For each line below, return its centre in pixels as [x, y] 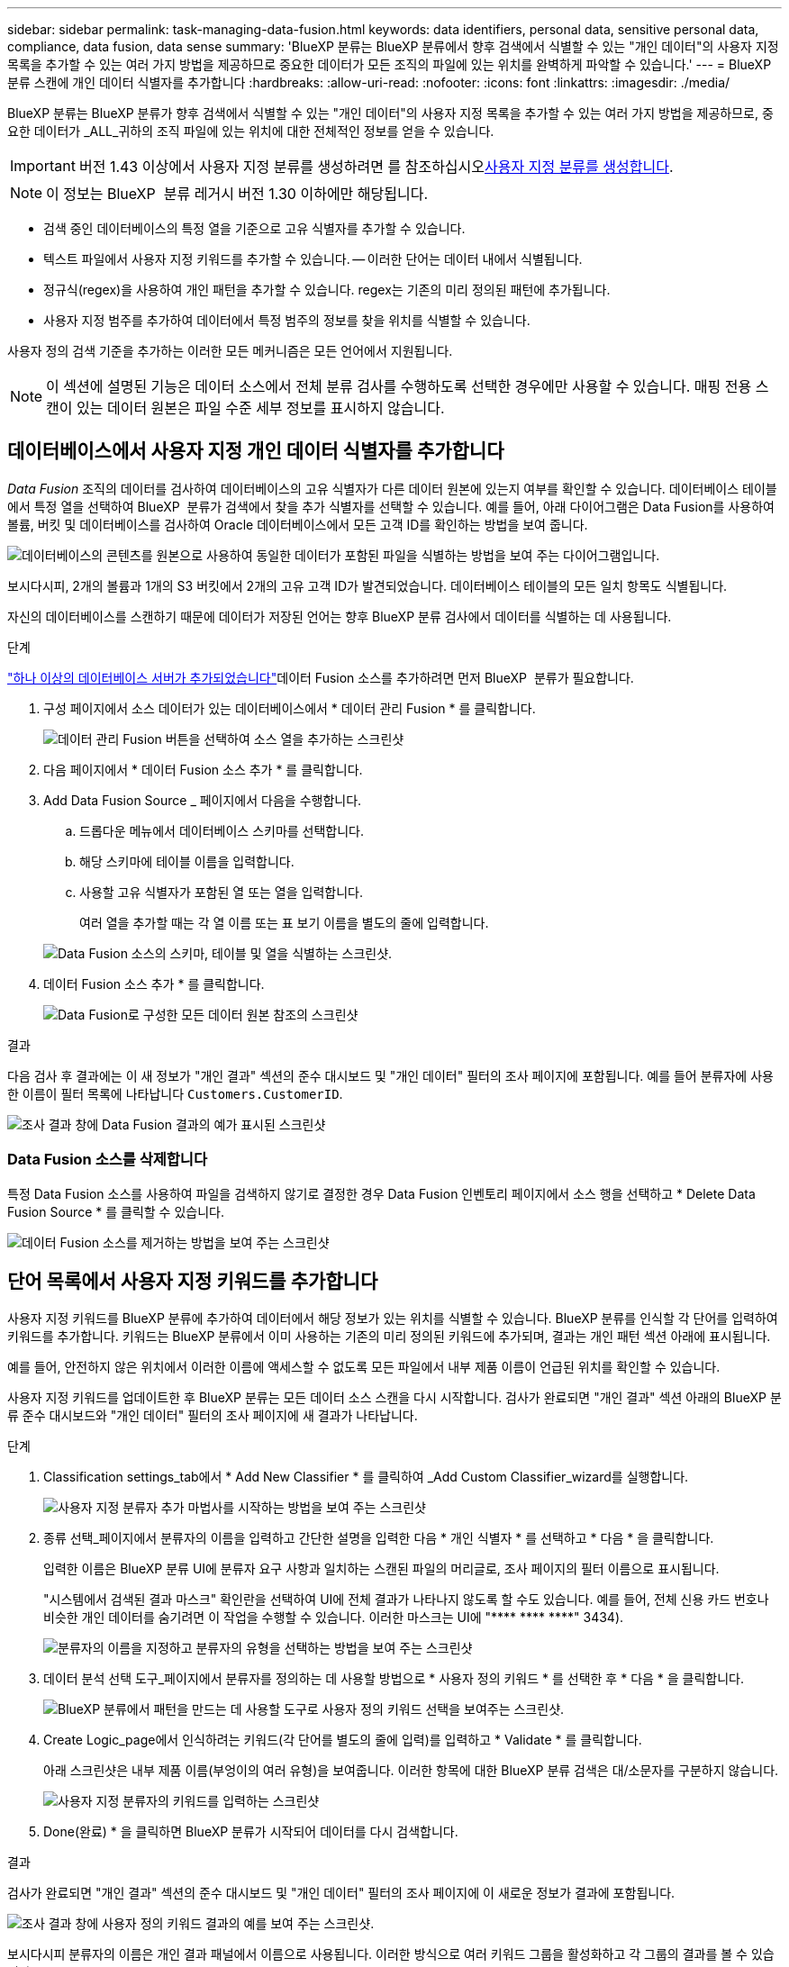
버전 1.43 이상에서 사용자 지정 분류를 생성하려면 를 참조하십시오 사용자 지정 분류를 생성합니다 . [376, 167]
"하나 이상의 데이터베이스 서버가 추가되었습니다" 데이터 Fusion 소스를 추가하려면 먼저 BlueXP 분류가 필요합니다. [321, 677]
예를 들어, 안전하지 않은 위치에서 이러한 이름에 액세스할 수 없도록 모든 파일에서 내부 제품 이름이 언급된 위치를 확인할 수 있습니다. [364, 1367]
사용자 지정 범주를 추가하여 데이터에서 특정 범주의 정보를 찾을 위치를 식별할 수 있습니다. [287, 320]
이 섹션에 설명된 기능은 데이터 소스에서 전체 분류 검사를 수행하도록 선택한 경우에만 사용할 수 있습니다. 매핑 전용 [399, 386]
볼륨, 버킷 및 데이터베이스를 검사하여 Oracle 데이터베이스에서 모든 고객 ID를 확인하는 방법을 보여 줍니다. [298, 524]
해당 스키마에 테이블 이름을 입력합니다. [187, 861]
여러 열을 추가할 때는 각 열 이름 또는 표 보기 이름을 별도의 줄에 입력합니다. [284, 922]
